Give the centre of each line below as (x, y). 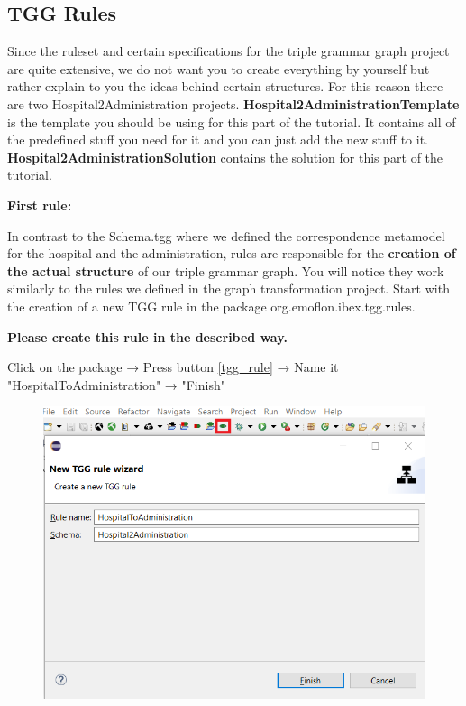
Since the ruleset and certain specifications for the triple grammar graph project (228, 51)
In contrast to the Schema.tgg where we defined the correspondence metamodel (226, 235)
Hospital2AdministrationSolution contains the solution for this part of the (225, 157)
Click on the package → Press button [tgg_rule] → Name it (173, 367)
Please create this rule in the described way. (147, 336)
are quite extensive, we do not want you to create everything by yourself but (219, 68)
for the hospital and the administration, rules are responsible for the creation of (232, 253)
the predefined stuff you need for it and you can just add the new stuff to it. (218, 139)
